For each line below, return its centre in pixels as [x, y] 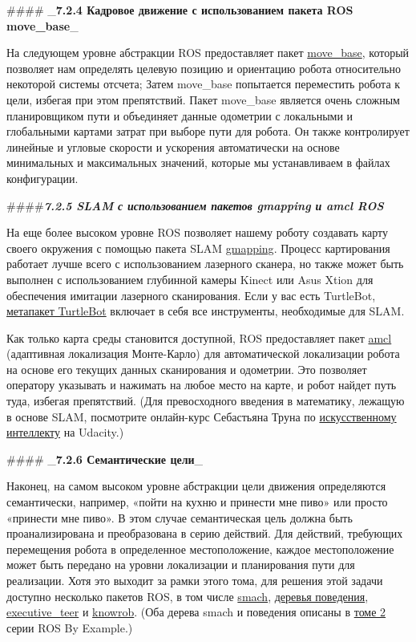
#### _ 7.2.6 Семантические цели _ [105, 459]
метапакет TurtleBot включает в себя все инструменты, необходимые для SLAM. [206, 311]
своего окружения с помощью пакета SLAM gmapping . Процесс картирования [198, 248]
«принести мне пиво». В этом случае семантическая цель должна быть [180, 517]
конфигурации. [42, 178]
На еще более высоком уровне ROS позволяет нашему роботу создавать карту [198, 232]
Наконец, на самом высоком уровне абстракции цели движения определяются [196, 486]
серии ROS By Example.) [70, 627]
